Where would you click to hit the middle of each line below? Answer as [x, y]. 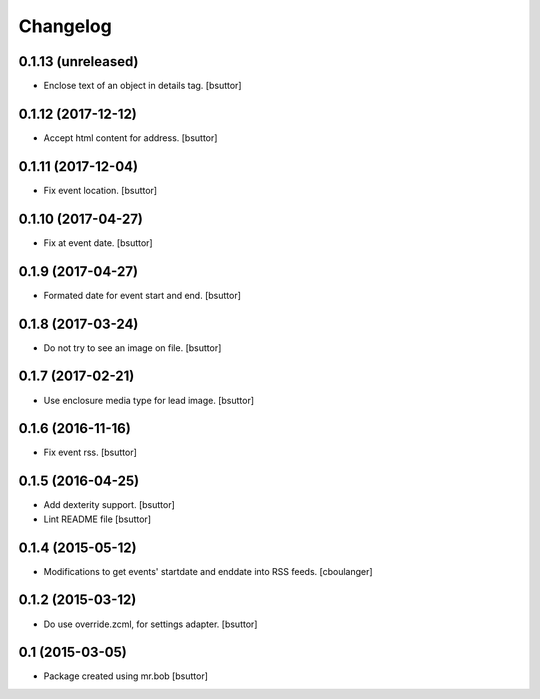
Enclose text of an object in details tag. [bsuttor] [142, 86]
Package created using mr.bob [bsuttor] [126, 676]
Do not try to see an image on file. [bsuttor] [132, 347]
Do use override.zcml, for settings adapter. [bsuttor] [150, 624]
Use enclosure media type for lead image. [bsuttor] [149, 400]
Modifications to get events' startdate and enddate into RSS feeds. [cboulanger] [208, 571]
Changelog [65, 26]
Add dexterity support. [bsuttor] [109, 505]
